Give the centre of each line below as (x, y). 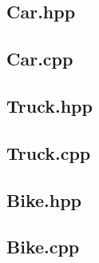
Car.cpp (40, 59)
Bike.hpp (44, 199)
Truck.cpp (49, 152)
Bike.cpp (43, 247)
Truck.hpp (49, 105)
